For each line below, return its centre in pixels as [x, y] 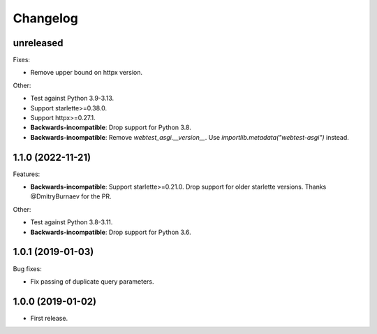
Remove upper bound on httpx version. [87, 73]
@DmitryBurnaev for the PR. [71, 196]
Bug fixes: [27, 268]
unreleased [38, 43]
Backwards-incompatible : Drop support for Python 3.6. [111, 232]
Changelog [45, 18]
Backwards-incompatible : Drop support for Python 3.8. [111, 128]
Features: [27, 174]
